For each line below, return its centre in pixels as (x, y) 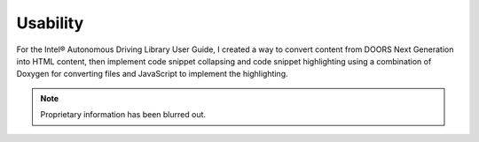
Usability (50, 23)
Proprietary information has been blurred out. (123, 115)
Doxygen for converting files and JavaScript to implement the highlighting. (152, 74)
